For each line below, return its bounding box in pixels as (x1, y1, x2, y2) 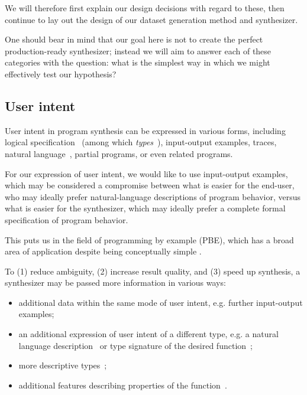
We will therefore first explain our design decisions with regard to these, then (5, 2, 285, 14)
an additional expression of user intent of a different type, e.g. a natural (18, 328, 279, 340)
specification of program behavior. (5, 213, 128, 226)
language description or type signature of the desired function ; (18, 339, 253, 351)
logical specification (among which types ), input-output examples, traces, (5, 136, 277, 148)
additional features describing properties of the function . (18, 378, 227, 391)
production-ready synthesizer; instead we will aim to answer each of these (5, 44, 272, 57)
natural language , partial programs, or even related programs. (5, 147, 233, 159)
